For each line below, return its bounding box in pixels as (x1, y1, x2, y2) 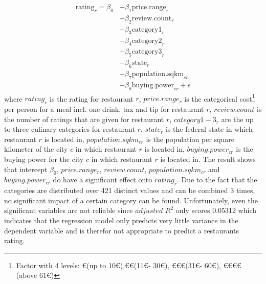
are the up (221, 113, 254, 124)
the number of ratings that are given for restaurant (4, 113, 164, 124)
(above (16, 270, 37, 280)
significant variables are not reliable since (4, 205, 133, 216)
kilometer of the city (4, 144, 68, 154)
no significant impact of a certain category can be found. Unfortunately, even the (4, 195, 258, 205)
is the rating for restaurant (50, 93, 134, 104)
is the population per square (146, 133, 234, 144)
